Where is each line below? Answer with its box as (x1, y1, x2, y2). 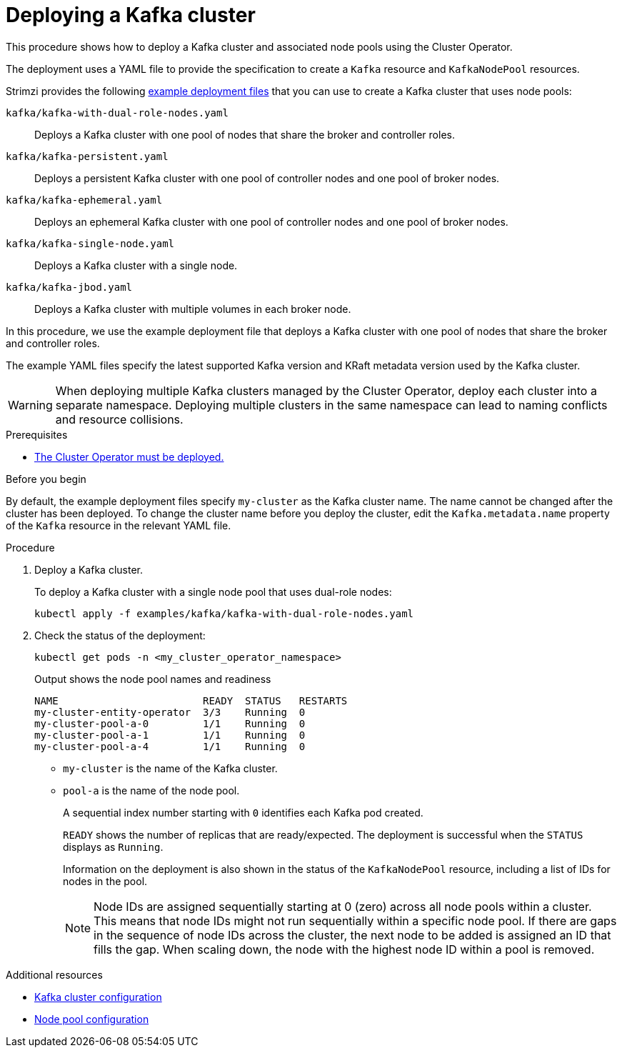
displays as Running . (63, 840, 164, 853)
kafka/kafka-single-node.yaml (6, 237, 175, 249)
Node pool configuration (34, 1012, 149, 1025)
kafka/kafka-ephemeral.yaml (6, 194, 163, 206)
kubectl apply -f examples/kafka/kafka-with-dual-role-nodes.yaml (34, 607, 414, 619)
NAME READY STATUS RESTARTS (34, 694, 348, 707)
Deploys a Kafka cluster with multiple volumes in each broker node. (34, 302, 351, 315)
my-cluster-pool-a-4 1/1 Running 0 (34, 740, 306, 752)
